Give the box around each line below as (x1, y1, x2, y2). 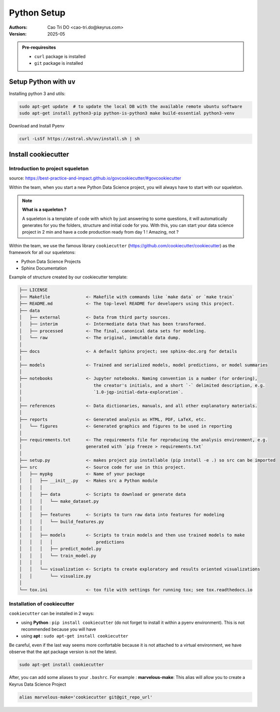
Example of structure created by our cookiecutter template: (9, 274, 128, 280)
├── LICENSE (19, 287, 48, 293)
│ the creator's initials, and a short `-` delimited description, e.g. (19, 383, 265, 388)
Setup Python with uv (9, 77, 76, 86)
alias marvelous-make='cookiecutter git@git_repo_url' (19, 694, 153, 700)
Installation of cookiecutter (9, 600, 75, 607)
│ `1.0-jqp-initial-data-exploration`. (19, 389, 184, 395)
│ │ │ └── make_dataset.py (19, 498, 99, 504)
